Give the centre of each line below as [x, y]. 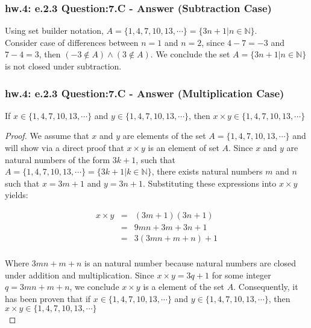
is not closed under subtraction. [63, 66]
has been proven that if [48, 298]
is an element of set [184, 147]
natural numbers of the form [58, 159]
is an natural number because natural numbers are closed [190, 263]
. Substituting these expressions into [209, 183]
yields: [17, 195]
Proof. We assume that [47, 136]
